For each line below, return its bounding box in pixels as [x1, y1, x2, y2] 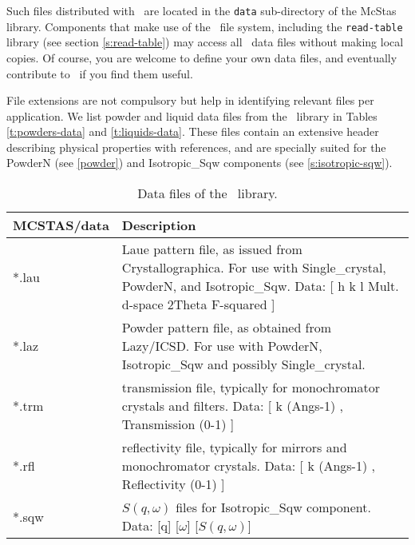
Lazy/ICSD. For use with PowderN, [121, 336, 322, 356]
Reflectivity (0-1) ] [121, 475, 225, 494]
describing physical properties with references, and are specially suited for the [6, 138, 386, 155]
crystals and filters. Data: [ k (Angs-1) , [121, 396, 343, 416]
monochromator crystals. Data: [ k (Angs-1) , [121, 456, 375, 475]
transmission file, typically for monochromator [121, 378, 380, 397]
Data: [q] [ [121, 516, 180, 535]
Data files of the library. [137, 184, 278, 203]
